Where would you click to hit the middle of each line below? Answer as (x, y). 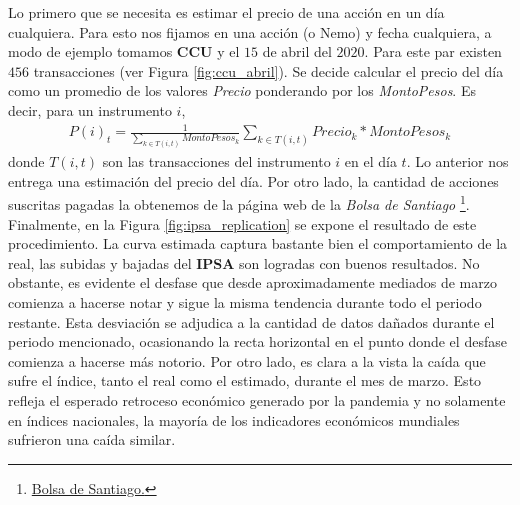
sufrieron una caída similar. (92, 439)
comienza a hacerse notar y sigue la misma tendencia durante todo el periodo (245, 301)
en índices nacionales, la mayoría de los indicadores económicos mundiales (234, 419)
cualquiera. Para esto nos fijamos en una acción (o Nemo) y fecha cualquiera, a (250, 31)
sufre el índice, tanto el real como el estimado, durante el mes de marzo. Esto (245, 380)
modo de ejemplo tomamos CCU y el (124, 51)
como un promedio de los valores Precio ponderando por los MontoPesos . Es (242, 90)
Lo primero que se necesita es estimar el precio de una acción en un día (226, 12)
